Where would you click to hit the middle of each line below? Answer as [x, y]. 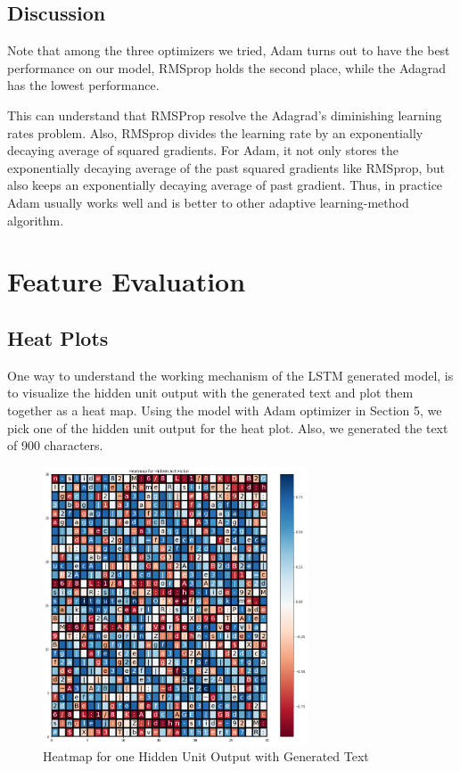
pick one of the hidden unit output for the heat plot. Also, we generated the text [228, 427]
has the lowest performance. [83, 85]
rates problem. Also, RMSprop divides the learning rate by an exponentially [215, 132]
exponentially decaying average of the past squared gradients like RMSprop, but [226, 167]
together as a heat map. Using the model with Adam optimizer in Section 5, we [225, 410]
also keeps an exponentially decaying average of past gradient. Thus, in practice [225, 185]
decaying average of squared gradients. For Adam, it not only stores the [203, 150]
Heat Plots [58, 337]
